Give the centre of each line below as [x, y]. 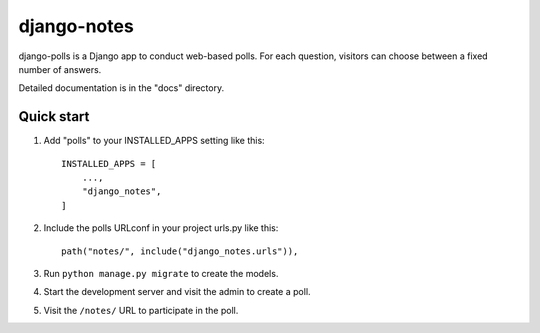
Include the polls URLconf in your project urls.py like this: [161, 228]
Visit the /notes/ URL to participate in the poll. [141, 310]
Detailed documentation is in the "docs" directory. [121, 88]
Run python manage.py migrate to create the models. [161, 273]
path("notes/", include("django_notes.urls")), [180, 251]
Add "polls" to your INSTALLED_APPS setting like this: [154, 141]
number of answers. [60, 69]
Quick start [54, 116]
